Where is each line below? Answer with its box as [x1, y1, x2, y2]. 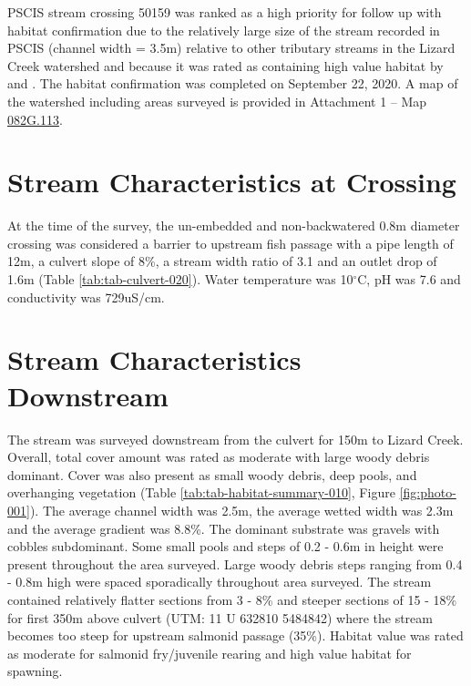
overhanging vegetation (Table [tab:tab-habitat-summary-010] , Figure [7, 483, 395, 502]
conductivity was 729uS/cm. [7, 287, 165, 306]
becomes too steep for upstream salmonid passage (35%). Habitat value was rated [7, 626, 464, 645]
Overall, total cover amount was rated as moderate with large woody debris [7, 447, 430, 466]
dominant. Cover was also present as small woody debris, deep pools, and [7, 465, 417, 484]
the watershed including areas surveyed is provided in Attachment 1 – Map [7, 91, 427, 110]
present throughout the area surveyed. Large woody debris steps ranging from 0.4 [7, 554, 463, 573]
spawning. [7, 661, 63, 681]
